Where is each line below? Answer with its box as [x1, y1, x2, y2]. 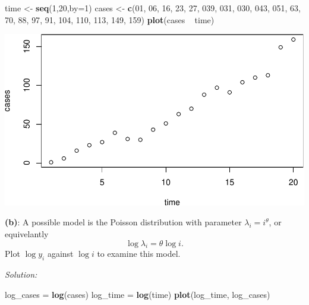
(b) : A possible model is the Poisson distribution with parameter [5, 216, 242, 228]
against [47, 247, 74, 260]
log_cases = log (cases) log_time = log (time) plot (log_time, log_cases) [5, 288, 270, 300]
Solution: [5, 268, 37, 281]
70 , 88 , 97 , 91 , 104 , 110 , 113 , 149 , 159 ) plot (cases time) [5, 13, 215, 26]
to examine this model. [97, 247, 181, 260]
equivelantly [5, 227, 49, 240]
